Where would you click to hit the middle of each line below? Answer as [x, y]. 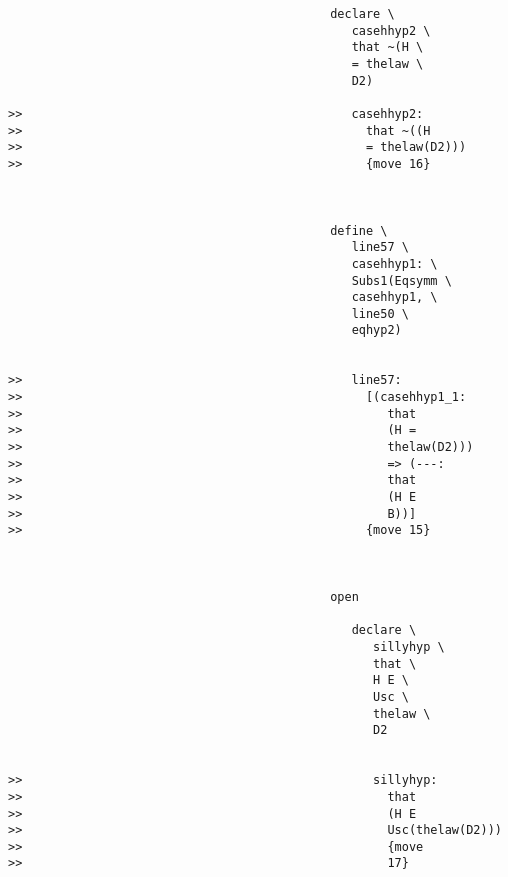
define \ [359, 230]
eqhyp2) [376, 330]
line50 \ [380, 313]
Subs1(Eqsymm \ [401, 280]
